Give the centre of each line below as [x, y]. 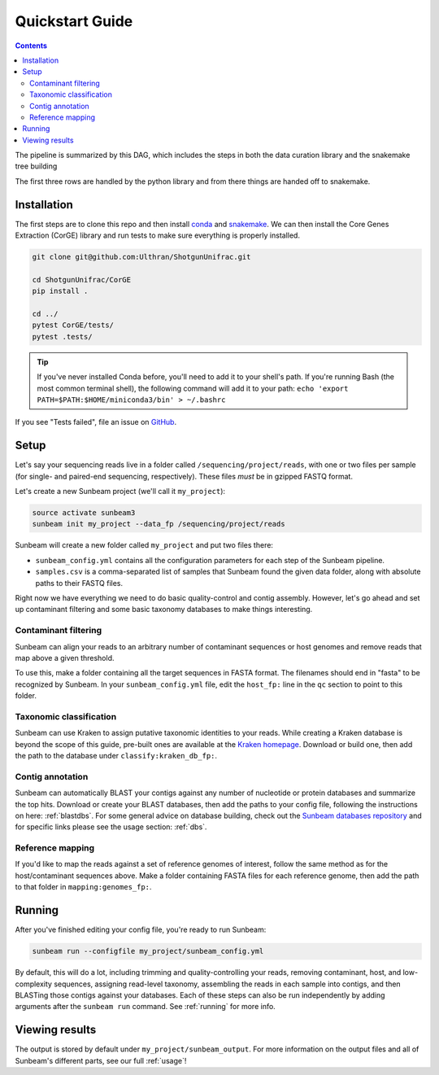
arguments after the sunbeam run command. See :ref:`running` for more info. [145, 1007]
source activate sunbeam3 [84, 513]
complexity [34, 984]
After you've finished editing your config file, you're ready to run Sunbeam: [141, 930]
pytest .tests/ [62, 336]
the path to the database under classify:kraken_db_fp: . [116, 756]
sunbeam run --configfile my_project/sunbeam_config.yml [148, 951]
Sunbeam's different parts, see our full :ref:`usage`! [101, 1060]
